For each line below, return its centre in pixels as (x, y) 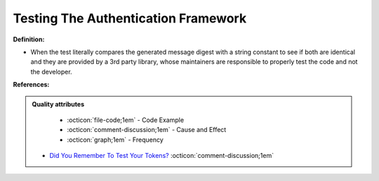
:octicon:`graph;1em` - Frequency (115, 140)
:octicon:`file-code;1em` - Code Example (126, 120)
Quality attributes (58, 104)
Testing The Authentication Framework (130, 18)
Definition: (29, 39)
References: (31, 85)
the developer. (52, 72)
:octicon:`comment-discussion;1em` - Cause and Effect (147, 130)
